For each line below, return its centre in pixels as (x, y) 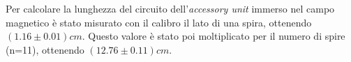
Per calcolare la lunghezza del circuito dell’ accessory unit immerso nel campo (170, 8)
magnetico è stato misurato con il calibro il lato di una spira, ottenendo (159, 22)
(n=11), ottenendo (45, 49)
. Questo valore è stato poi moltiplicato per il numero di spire (214, 36)
